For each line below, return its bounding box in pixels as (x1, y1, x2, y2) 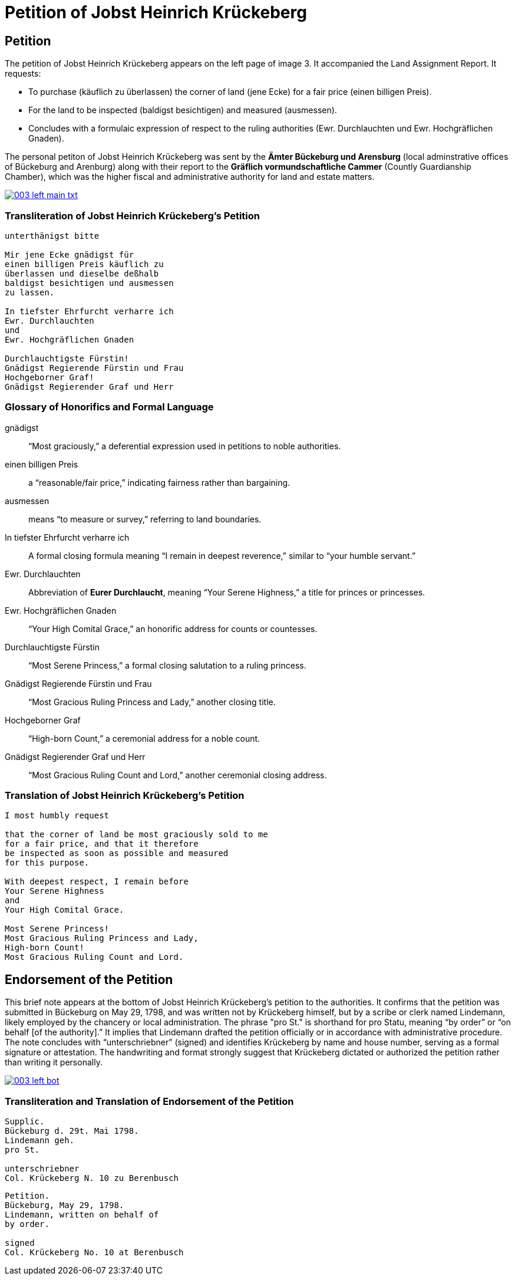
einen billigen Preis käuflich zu (5, 259, 164, 269)
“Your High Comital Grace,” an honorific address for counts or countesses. (28, 623, 318, 634)
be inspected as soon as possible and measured (5, 848, 229, 858)
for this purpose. (5, 858, 90, 868)
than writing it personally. (5, 1057, 103, 1068)
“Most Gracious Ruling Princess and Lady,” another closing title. (28, 696, 276, 707)
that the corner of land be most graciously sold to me (5, 830, 268, 840)
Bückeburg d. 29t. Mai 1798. (5, 1126, 139, 1136)
